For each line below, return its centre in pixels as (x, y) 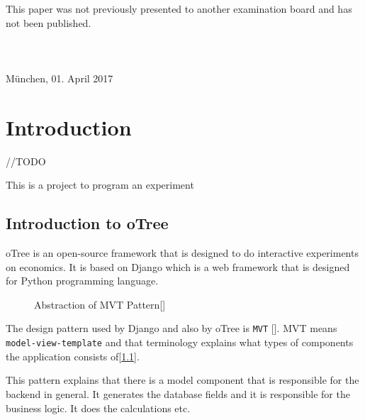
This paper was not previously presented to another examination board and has (179, 9)
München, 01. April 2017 (60, 78)
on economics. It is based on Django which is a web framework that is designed (178, 266)
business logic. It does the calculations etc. (98, 408)
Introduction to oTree (87, 223)
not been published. (49, 22)
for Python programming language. (82, 281)
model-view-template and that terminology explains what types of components (180, 342)
